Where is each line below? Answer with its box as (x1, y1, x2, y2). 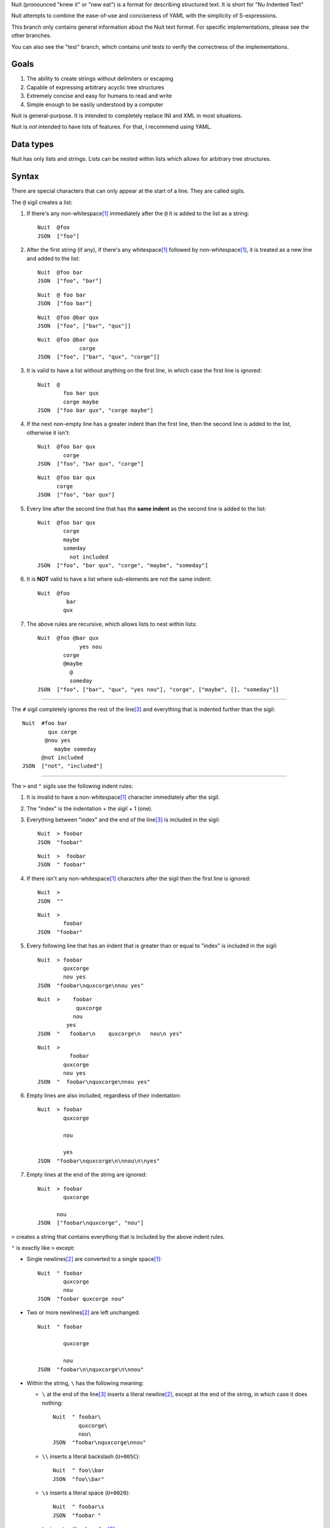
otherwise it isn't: (26, 428, 70, 436)
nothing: (42, 1399, 63, 1406)
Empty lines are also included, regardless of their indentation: (26, 1092, 182, 1100)
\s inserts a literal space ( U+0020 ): (42, 1489, 130, 1496)
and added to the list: (26, 254, 80, 262)
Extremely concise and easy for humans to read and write (26, 92, 172, 100)
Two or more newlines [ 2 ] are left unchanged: (26, 1309, 141, 1317)
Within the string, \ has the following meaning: (26, 1379, 144, 1387)
